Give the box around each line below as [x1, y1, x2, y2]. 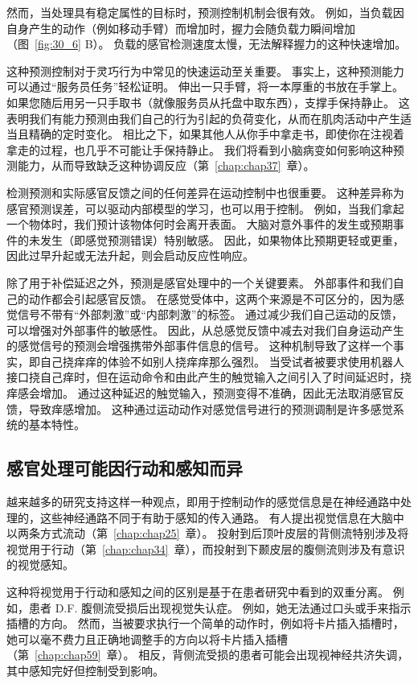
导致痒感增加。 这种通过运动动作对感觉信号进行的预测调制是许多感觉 [28, 400, 393, 417]
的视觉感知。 [6, 556, 74, 573]
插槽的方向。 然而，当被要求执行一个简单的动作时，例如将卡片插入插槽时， [6, 615, 404, 632]
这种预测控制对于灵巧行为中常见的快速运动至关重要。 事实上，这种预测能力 [6, 62, 404, 79]
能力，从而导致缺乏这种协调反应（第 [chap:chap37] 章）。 [17, 157, 315, 174]
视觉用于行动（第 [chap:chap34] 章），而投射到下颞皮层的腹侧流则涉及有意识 [6, 540, 405, 557]
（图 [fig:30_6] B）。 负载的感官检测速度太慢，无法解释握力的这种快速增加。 [6, 35, 407, 52]
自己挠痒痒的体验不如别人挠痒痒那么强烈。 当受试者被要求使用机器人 [39, 352, 404, 369]
